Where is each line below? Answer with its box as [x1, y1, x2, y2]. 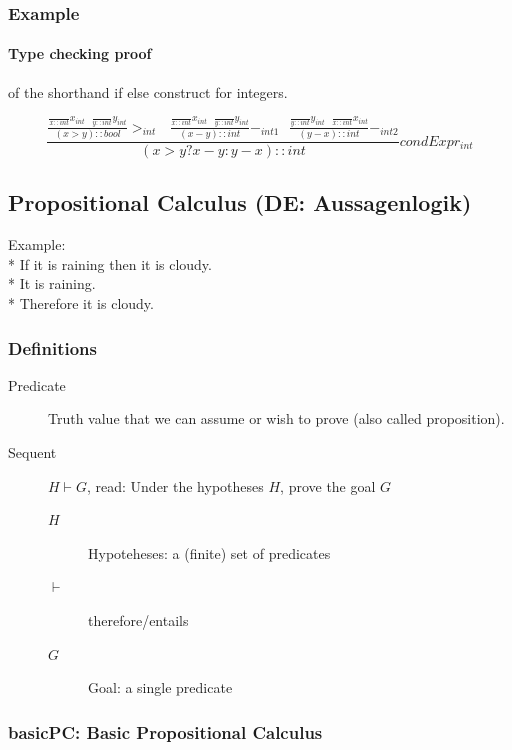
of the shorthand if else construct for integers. [8, 81, 288, 102]
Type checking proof [8, 43, 152, 64]
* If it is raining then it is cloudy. [8, 253, 212, 274]
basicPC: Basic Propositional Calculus [8, 719, 323, 744]
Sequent [8, 442, 57, 463]
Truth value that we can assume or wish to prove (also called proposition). [48, 408, 505, 429]
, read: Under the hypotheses [86, 475, 264, 496]
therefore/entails [88, 610, 189, 631]
